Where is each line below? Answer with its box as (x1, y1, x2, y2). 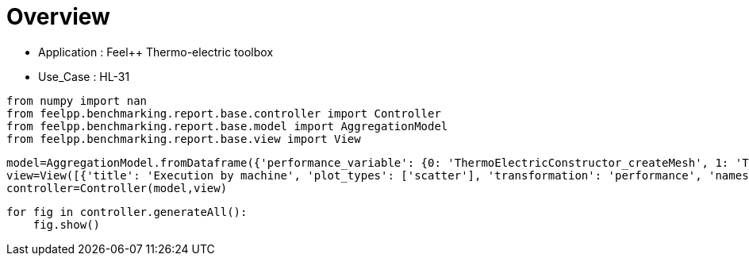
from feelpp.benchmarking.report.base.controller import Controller (6, 106, 441, 120)
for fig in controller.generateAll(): (6, 205, 248, 218)
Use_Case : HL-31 (38, 69, 130, 83)
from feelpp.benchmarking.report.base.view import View (6, 132, 361, 145)
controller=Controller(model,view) (6, 181, 228, 195)
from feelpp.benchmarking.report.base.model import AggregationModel (6, 119, 448, 133)
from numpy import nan (6, 94, 148, 107)
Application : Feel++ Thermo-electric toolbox (38, 44, 274, 59)
